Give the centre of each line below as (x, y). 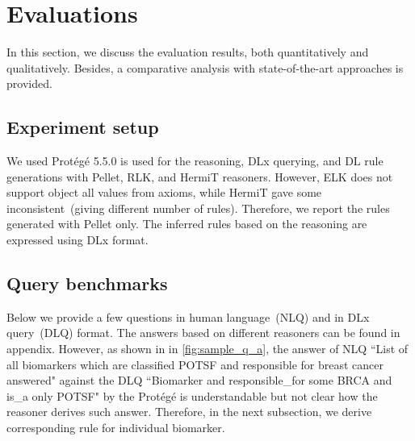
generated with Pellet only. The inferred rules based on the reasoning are (187, 224)
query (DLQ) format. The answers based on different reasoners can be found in (203, 333)
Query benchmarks (87, 283)
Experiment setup (83, 127)
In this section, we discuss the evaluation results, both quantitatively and (188, 52)
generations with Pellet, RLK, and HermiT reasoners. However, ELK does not (200, 176)
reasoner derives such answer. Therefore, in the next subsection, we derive (189, 412)
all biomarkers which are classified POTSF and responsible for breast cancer (195, 364)
